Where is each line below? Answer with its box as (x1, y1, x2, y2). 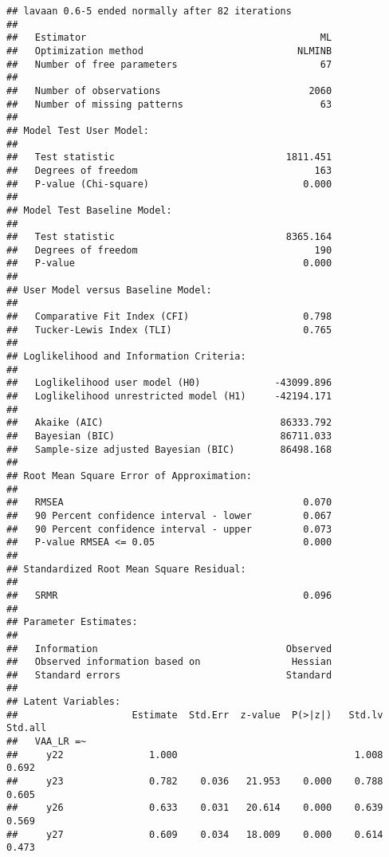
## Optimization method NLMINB (6, 45, 332, 57)
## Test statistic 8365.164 (6, 231, 332, 243)
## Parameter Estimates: (6, 616, 138, 628)
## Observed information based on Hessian (6, 656, 332, 668)
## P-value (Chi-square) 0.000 (6, 178, 332, 190)
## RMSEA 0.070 (6, 497, 332, 509)
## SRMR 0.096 (6, 589, 332, 601)
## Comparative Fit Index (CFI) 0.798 (6, 311, 332, 323)
